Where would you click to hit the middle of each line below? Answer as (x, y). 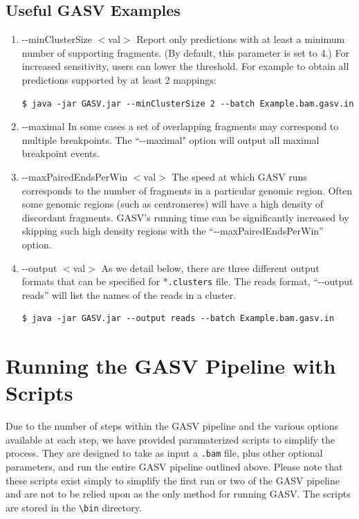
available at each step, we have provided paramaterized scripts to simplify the (171, 439)
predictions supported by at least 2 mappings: (119, 79)
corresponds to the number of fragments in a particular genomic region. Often (187, 190)
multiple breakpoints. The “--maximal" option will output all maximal (171, 139)
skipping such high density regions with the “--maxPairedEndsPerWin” (173, 231)
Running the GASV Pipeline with (171, 366)
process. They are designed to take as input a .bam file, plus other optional (164, 453)
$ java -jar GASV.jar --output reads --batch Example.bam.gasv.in (178, 319)
